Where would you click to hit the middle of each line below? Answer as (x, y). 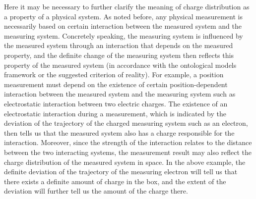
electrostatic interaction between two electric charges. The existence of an (116, 103)
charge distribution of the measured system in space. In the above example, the (125, 162)
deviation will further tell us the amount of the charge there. (96, 191)
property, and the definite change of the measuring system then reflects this (119, 55)
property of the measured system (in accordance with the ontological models (120, 65)
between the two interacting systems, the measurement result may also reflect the (128, 152)
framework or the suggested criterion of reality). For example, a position (114, 75)
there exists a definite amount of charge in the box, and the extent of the (115, 181)
